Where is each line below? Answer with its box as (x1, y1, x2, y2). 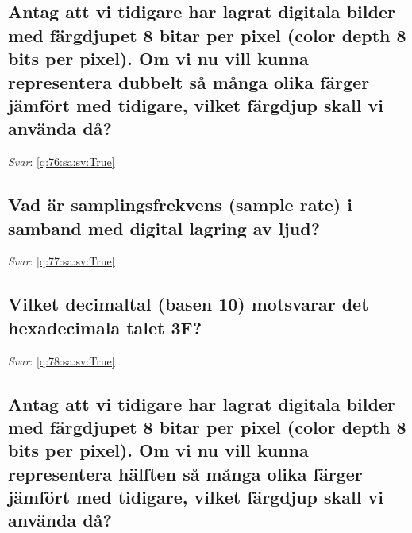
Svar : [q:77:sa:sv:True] (8, 253, 115, 269)
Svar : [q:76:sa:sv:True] (8, 153, 115, 170)
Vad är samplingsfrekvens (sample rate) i (8, 192, 352, 217)
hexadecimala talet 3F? (8, 315, 202, 339)
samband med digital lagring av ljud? (8, 215, 321, 240)
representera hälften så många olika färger (8, 461, 363, 485)
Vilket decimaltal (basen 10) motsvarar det (8, 292, 369, 316)
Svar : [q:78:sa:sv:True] (8, 352, 115, 369)
